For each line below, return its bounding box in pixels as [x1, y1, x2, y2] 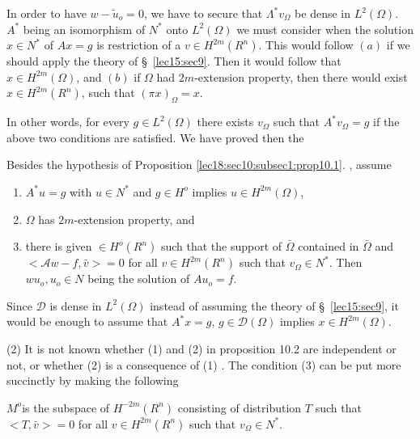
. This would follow [258, 36, 354, 53]
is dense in [49, 297, 102, 314]
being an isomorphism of [23, 20, 146, 37]
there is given [25, 238, 92, 255]
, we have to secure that [143, 5, 263, 21]
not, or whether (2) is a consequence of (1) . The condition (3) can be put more [6, 356, 401, 373]
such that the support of [160, 238, 282, 255]
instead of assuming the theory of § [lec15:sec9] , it [150, 297, 399, 314]
